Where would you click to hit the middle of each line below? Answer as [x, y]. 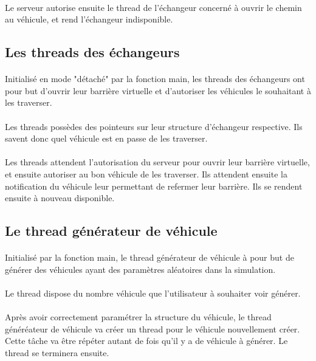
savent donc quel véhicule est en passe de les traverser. [106, 138]
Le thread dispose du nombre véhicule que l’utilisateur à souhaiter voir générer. [153, 293]
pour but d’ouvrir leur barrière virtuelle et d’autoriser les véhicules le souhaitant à [158, 90]
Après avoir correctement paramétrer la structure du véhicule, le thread [138, 317]
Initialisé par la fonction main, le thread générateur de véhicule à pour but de [149, 257]
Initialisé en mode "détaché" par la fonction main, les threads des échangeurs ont [155, 79]
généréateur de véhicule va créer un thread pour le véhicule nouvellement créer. [153, 328]
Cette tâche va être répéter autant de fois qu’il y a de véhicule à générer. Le [146, 341]
